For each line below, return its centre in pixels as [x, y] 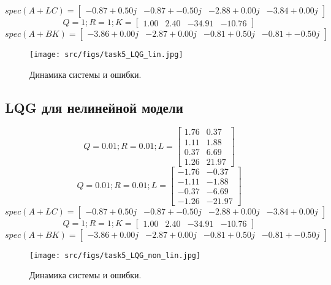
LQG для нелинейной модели [94, 107]
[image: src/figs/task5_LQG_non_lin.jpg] [115, 255]
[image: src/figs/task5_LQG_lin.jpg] [106, 55]
